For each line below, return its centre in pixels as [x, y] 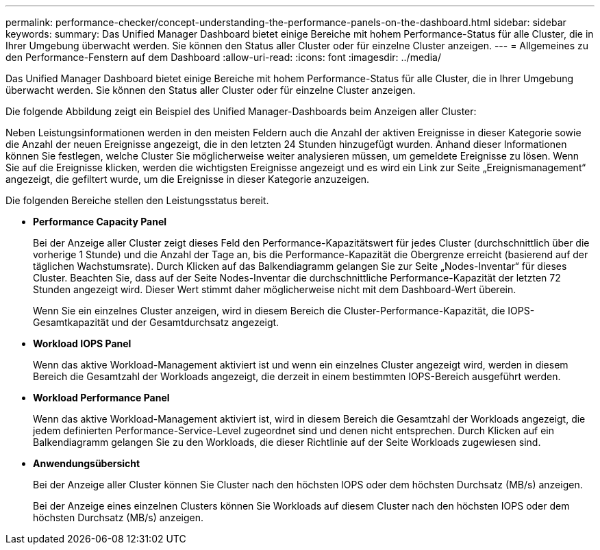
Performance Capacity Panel [100, 222]
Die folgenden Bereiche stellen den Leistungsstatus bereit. [137, 200]
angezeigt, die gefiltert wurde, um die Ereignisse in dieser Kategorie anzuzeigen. [188, 179]
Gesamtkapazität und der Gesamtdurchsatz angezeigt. [156, 322]
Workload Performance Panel [101, 398]
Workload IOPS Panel [82, 343]
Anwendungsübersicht [87, 463]
